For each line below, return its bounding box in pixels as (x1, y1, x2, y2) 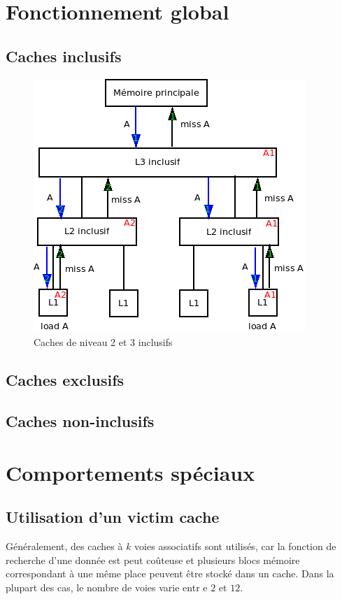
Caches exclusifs (6, 369, 124, 391)
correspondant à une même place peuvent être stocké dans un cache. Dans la (6, 566, 334, 581)
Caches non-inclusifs (6, 410, 155, 431)
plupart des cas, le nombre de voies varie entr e (6, 579, 208, 594)
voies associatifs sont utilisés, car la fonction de (134, 538, 336, 553)
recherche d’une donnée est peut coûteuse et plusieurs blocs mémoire (6, 552, 300, 567)
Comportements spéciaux (6, 458, 255, 486)
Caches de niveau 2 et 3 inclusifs (34, 335, 173, 349)
